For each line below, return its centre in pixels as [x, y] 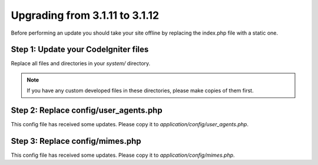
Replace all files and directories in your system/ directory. [81, 63]
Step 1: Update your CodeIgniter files [80, 50]
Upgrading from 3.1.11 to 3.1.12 [85, 15]
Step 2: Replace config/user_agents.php [87, 111]
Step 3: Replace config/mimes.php [76, 141]
